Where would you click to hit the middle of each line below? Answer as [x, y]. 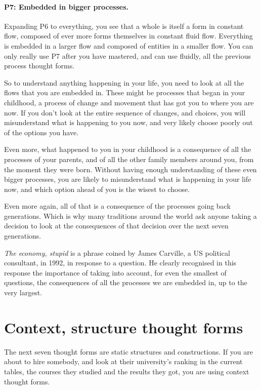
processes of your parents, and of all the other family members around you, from [129, 159]
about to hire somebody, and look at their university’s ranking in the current [123, 361]
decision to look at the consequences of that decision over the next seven [116, 226]
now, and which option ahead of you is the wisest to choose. [97, 189]
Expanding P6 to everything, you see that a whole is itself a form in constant [124, 26]
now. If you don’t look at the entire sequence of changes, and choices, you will [125, 112]
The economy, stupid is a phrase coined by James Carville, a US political [117, 252]
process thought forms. [39, 66]
